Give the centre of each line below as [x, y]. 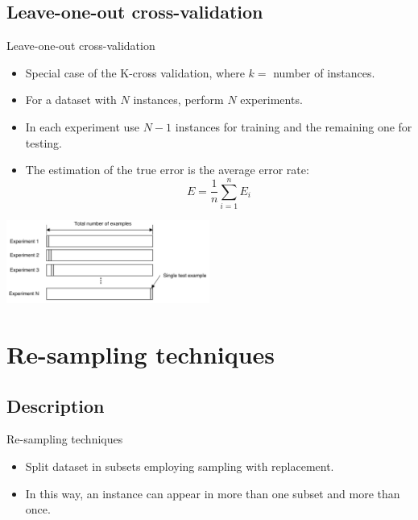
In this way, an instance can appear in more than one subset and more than [213, 493]
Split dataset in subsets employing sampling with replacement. [180, 466]
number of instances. [324, 72]
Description [56, 405]
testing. [43, 142]
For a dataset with [71, 100]
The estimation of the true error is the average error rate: [167, 170]
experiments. [271, 100]
